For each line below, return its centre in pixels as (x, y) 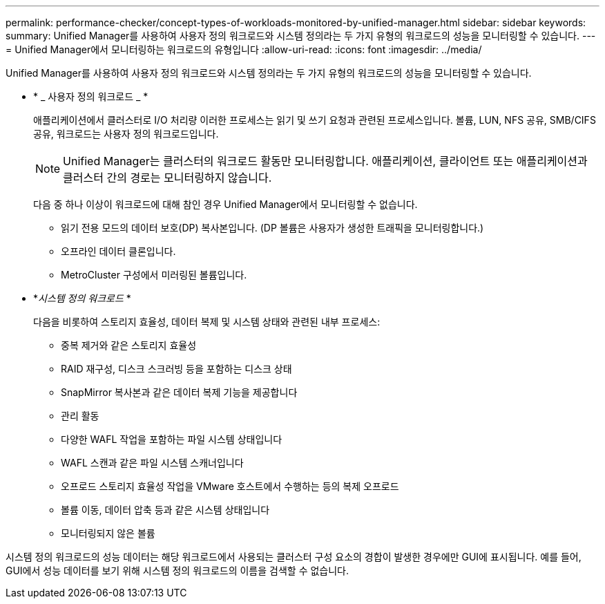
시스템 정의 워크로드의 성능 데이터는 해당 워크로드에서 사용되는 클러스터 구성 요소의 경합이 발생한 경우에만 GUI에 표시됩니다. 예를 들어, (294, 557)
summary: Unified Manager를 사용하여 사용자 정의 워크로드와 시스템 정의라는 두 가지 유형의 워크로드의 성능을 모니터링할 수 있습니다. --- (301, 36)
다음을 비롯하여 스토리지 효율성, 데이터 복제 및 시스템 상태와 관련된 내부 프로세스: (207, 322)
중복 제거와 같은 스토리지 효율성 (129, 345)
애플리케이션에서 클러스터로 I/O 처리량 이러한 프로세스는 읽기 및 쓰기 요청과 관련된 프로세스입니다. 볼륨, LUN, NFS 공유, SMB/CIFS (315, 120)
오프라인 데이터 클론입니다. (118, 251)
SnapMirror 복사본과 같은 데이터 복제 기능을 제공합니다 (179, 392)
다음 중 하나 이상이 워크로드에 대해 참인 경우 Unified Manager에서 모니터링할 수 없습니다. (225, 204)
